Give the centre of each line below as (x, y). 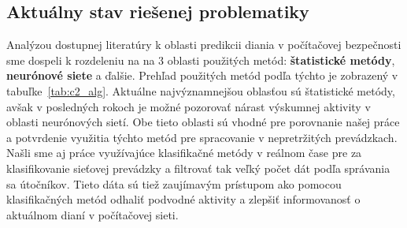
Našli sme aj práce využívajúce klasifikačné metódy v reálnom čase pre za (184, 153)
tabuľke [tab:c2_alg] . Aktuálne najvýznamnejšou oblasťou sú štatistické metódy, (201, 90)
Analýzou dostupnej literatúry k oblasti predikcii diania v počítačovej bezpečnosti (204, 45)
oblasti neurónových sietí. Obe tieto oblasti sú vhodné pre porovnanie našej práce (203, 122)
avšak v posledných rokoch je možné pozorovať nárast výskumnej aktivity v (189, 106)
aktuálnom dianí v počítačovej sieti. (92, 214)
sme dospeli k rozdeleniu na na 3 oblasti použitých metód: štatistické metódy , (201, 60)
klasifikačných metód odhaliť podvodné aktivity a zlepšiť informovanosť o (183, 199)
